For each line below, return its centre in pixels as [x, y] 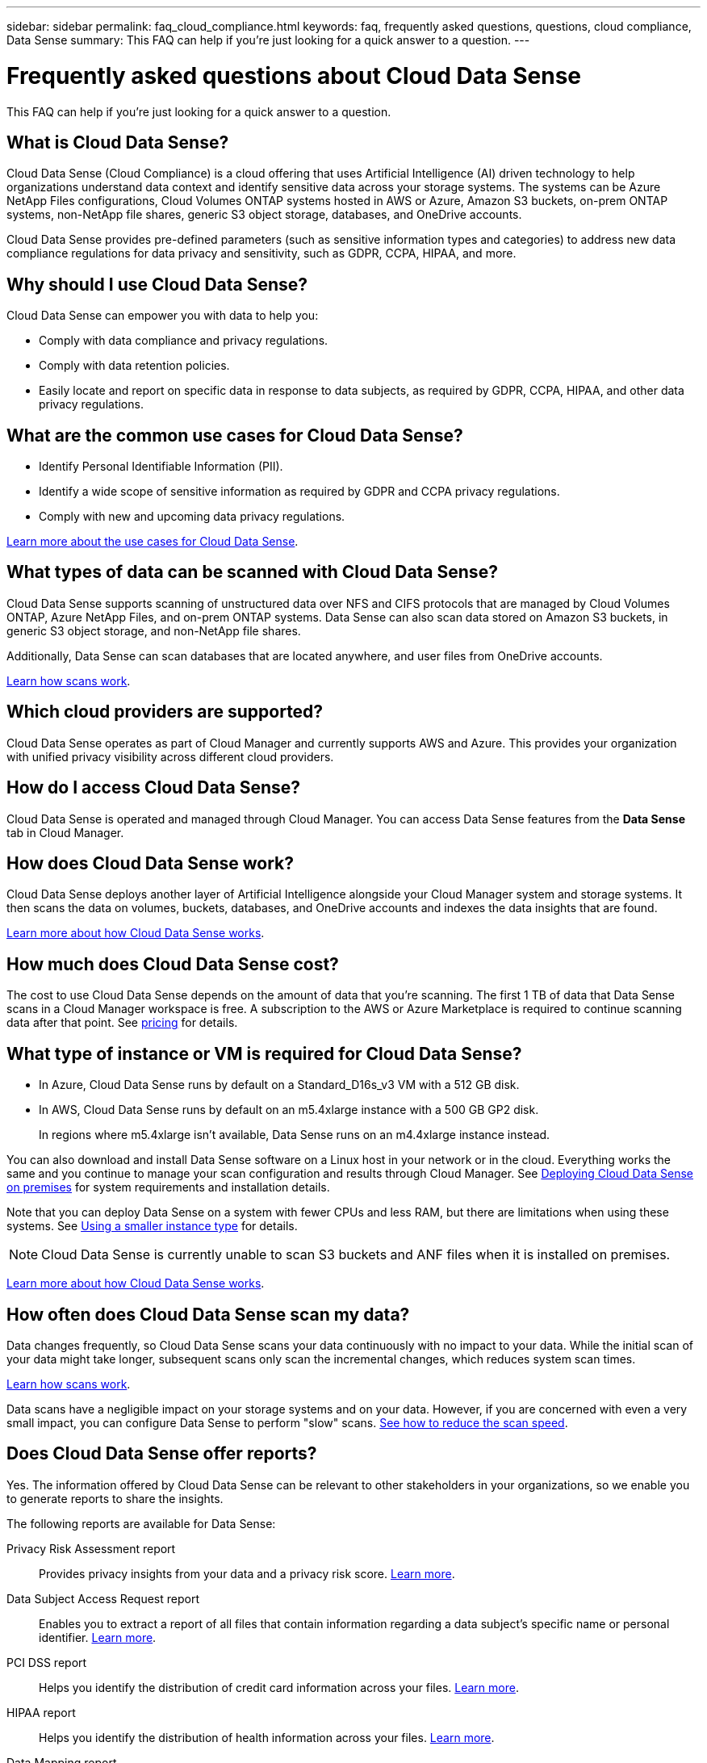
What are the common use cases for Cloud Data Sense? [235, 435]
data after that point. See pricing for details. [122, 1023]
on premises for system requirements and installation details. [168, 1187]
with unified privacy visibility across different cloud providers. [170, 756]
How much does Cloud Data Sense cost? [173, 964]
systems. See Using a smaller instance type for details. [152, 1226]
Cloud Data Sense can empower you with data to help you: [163, 316]
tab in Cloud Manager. [65, 832]
